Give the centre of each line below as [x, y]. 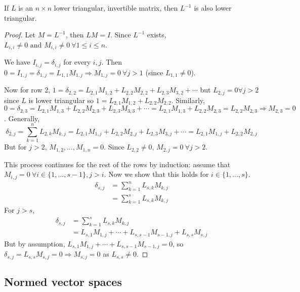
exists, [157, 35]
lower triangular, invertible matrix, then [116, 8]
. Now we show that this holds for [156, 174]
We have [17, 62]
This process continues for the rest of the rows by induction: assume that [117, 164]
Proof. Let [20, 35]
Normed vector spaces [63, 282]
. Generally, [22, 118]
